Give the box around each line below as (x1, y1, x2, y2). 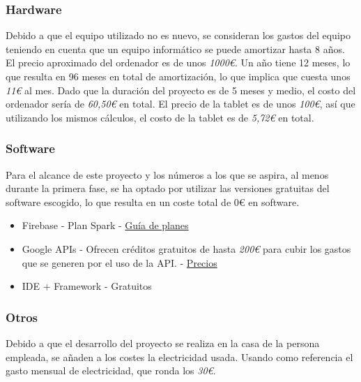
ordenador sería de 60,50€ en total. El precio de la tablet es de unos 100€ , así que (6, 96, 355, 111)
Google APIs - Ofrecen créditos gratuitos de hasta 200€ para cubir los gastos (22, 241, 351, 256)
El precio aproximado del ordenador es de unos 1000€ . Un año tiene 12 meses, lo (6, 55, 351, 70)
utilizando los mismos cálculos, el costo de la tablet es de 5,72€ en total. (6, 110, 314, 124)
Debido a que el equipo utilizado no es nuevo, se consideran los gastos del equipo (6, 28, 351, 43)
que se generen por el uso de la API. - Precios (22, 255, 217, 270)
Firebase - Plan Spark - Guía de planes (22, 218, 189, 233)
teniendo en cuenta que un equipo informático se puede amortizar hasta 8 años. (6, 41, 345, 56)
